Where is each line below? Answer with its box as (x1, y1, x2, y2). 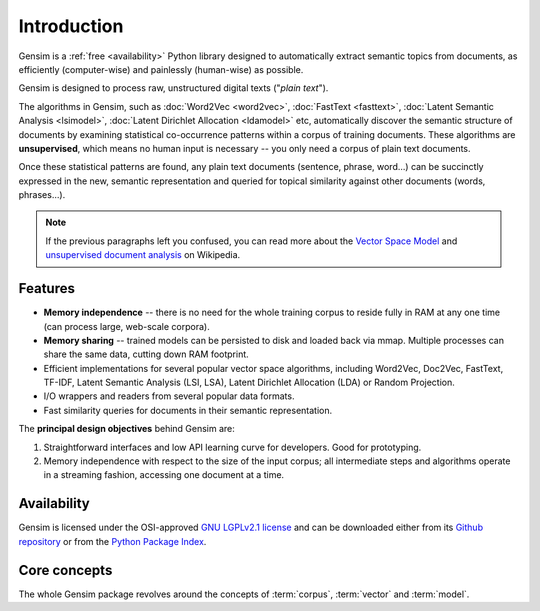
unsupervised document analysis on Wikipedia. (45, 249, 241, 261)
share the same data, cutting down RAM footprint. (43, 348, 249, 360)
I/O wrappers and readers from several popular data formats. (43, 390, 295, 402)
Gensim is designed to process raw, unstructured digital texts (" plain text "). (18, 82, 329, 94)
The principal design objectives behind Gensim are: (18, 423, 235, 435)
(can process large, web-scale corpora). (43, 320, 210, 332)
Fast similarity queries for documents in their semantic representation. (43, 404, 333, 416)
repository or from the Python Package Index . (18, 535, 207, 547)
